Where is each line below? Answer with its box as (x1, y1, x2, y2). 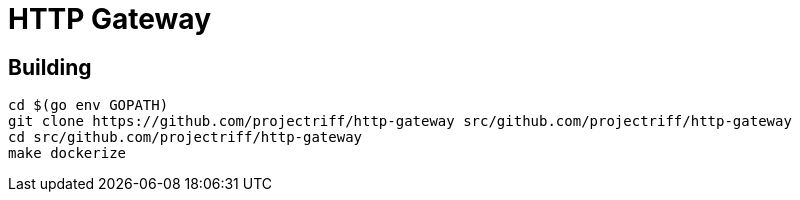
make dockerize (8, 145, 127, 162)
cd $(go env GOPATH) (8, 97, 169, 114)
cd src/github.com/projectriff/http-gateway (8, 129, 363, 146)
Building (8, 54, 92, 80)
